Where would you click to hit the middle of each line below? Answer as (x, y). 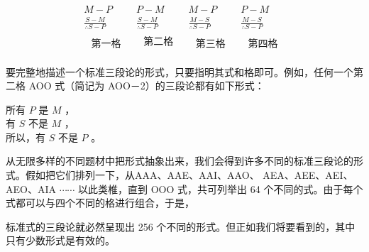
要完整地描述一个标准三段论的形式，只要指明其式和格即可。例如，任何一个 (180, 71)
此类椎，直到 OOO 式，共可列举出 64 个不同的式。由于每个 (226, 188)
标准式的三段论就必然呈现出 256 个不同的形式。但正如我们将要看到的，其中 (181, 226)
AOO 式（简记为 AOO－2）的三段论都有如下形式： (147, 86)
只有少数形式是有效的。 (60, 240)
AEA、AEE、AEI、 (308, 175)
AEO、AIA (31, 188)
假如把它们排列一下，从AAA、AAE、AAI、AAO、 (142, 175)
